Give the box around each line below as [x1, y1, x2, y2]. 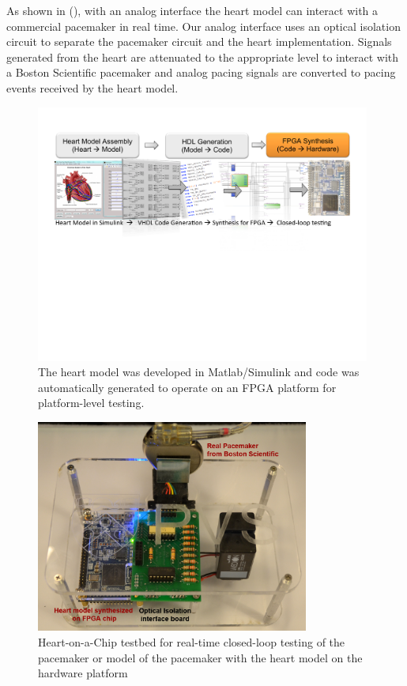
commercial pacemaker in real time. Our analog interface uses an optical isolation [6, 17, 401, 34]
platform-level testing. [38, 394, 145, 411]
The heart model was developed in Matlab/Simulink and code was [38, 364, 360, 380]
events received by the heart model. [6, 79, 179, 96]
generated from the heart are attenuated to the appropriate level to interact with [6, 48, 399, 65]
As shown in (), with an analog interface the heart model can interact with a [6, 2, 379, 18]
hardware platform [38, 665, 128, 681]
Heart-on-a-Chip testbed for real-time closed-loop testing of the [38, 634, 345, 650]
